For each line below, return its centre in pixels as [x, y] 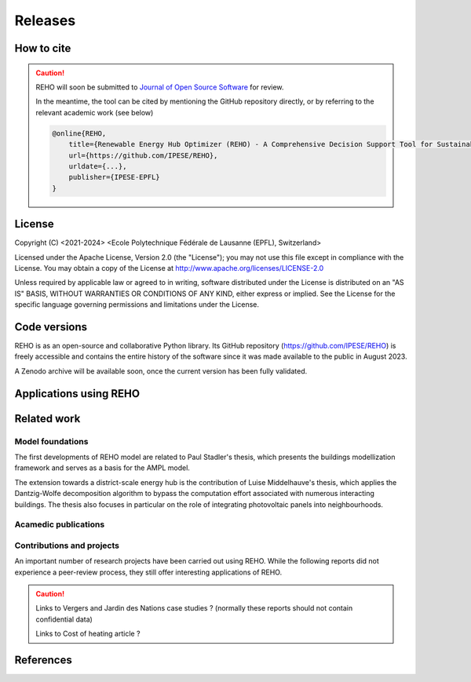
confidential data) [64, 619]
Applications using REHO [77, 394]
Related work [47, 419]
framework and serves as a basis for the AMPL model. [102, 468]
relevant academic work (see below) [95, 112]
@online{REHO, [79, 133]
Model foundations [51, 441]
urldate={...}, [98, 166]
